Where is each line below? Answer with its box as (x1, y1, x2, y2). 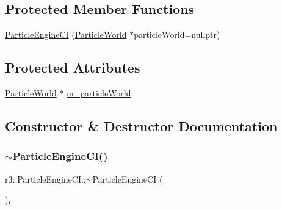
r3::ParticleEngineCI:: (5, 172, 86, 185)
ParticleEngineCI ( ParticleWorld (5, 28, 127, 41)
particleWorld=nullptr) (134, 28, 220, 41)
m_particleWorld (67, 87, 131, 99)
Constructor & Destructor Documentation (5, 116, 278, 135)
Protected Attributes (5, 58, 140, 77)
